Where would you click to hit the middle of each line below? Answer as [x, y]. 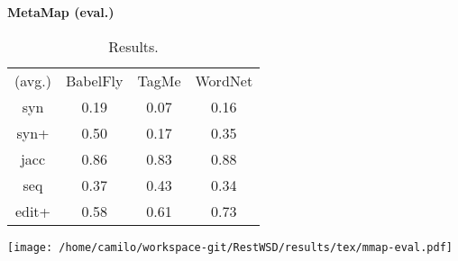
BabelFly [94, 80]
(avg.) [33, 80]
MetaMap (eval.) [61, 12]
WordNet [224, 80]
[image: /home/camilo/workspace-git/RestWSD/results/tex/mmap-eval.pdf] [230, 247]
